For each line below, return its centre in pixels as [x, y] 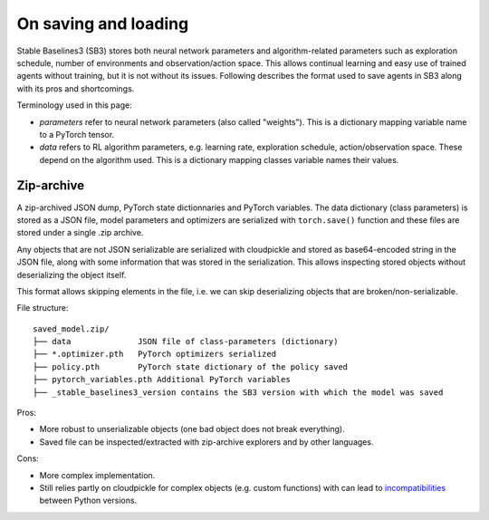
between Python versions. [88, 501]
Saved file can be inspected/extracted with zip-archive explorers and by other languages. [206, 442]
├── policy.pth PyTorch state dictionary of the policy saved [191, 366]
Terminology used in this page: [74, 105]
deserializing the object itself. [72, 274]
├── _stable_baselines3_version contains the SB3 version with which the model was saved [238, 392]
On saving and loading [103, 24]
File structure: [43, 308]
